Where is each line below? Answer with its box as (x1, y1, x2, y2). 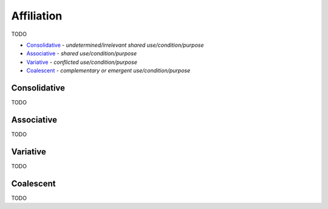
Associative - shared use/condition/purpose (26, 50, 137, 57)
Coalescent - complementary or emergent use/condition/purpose (26, 67, 191, 74)
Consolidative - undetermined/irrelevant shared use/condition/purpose (26, 41, 204, 49)
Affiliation (11, 9, 63, 22)
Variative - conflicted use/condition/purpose (26, 58, 138, 66)
